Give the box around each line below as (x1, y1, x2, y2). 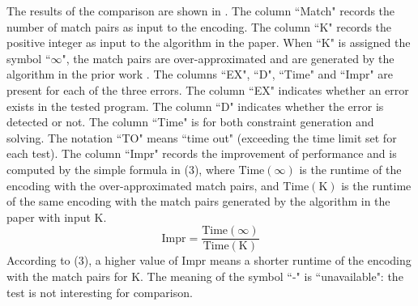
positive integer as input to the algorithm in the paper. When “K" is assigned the (6, 34, 411, 51)
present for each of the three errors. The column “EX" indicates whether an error (6, 81, 409, 98)
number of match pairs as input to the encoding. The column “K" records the (6, 18, 392, 35)
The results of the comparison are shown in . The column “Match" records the (6, 2, 395, 19)
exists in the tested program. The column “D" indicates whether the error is (6, 97, 384, 114)
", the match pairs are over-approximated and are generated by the (62, 49, 395, 66)
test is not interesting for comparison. (6, 283, 193, 300)
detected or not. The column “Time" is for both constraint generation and (6, 113, 374, 130)
